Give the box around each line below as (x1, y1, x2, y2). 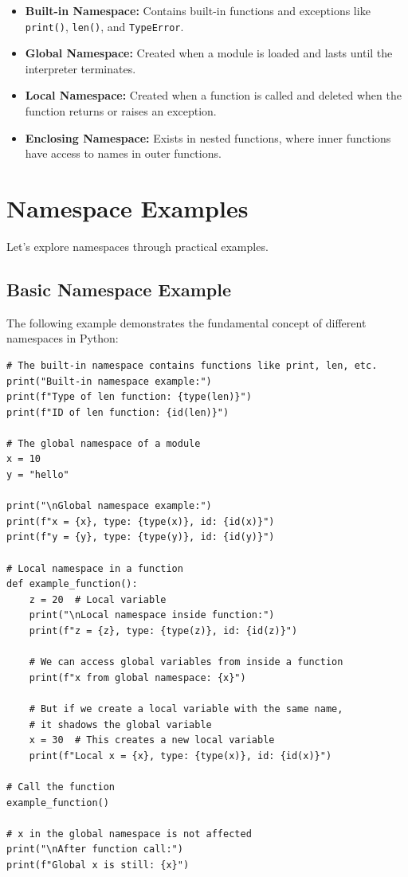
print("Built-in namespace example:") (6, 375, 212, 387)
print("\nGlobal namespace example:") (6, 500, 212, 512)
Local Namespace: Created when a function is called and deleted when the (25, 87, 402, 104)
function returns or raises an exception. (25, 103, 217, 119)
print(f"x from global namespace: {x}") (29, 671, 246, 683)
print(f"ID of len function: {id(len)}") (6, 406, 229, 418)
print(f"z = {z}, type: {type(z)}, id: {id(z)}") (29, 625, 298, 637)
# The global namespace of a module (6, 437, 201, 449)
